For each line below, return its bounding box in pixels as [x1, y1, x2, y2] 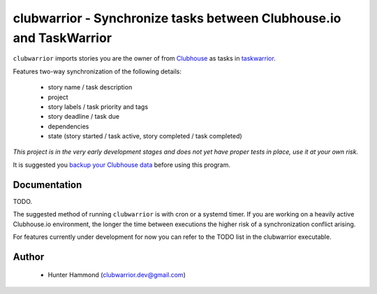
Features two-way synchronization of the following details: [13, 67, 182, 75]
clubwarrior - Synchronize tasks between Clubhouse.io [13, 10, 341, 26]
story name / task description [47, 83, 133, 91]
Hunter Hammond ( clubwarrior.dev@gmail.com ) [47, 271, 186, 279]
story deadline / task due [47, 112, 120, 121]
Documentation [13, 179, 82, 191]
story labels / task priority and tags [47, 102, 149, 111]
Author [13, 251, 45, 263]
